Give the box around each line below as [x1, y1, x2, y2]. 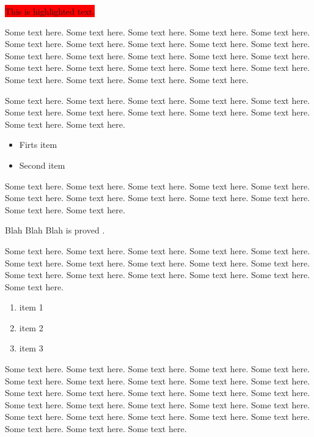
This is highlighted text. [5, 5, 95, 17]
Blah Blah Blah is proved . [5, 224, 105, 237]
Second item [19, 158, 65, 171]
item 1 [19, 301, 43, 314]
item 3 [19, 342, 43, 354]
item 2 [19, 321, 43, 334]
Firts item [19, 138, 57, 151]
